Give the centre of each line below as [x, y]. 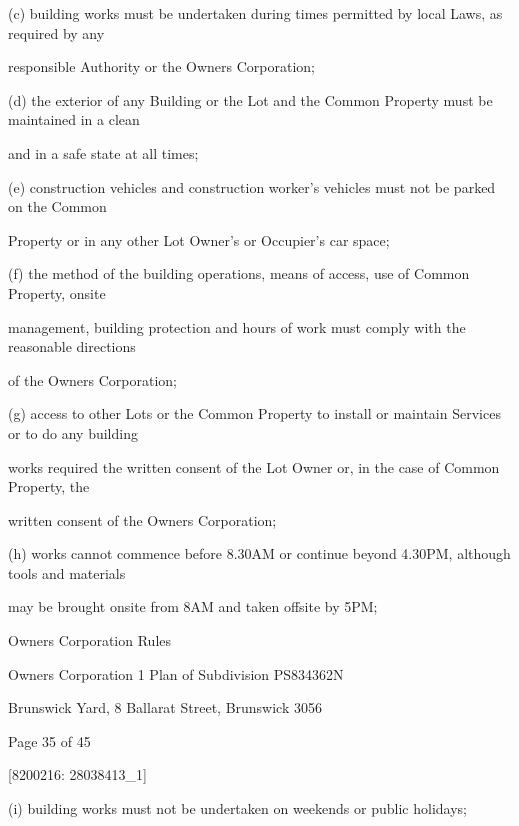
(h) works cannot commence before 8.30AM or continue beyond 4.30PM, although [259, 553]
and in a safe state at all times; [103, 152]
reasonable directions [72, 346]
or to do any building [73, 432]
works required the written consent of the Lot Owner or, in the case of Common [254, 466]
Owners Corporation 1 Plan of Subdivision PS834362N [176, 673]
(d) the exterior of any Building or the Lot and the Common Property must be [250, 99]
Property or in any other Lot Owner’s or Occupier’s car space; [199, 239]
